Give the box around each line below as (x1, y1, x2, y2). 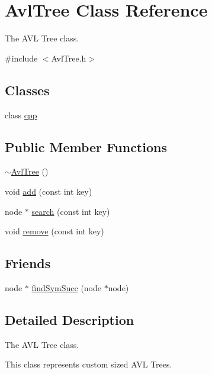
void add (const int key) (5, 185, 92, 197)
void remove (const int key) (5, 225, 104, 237)
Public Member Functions (5, 137, 167, 156)
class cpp (5, 108, 37, 121)
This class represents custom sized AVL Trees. (5, 358, 172, 370)
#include (5, 51, 38, 64)
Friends (5, 254, 51, 272)
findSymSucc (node (31, 281, 102, 294)
